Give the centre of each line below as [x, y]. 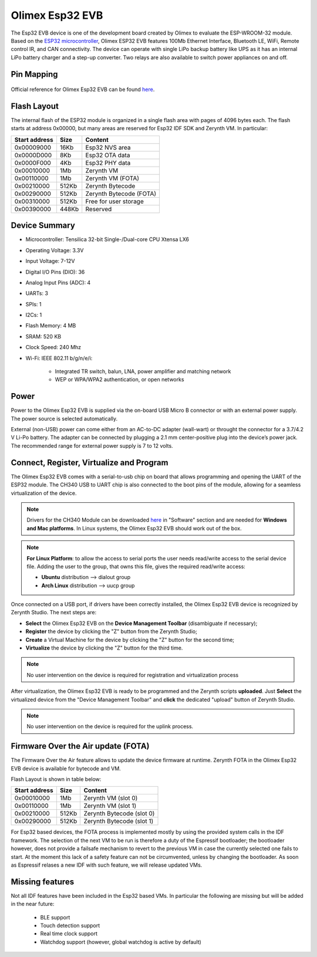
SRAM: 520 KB [43, 336]
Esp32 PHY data [108, 163]
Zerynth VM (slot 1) [110, 806]
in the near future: [33, 904]
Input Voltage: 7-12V [50, 261]
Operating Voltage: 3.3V [55, 250]
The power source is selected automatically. [64, 418]
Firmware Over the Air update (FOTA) [80, 746]
